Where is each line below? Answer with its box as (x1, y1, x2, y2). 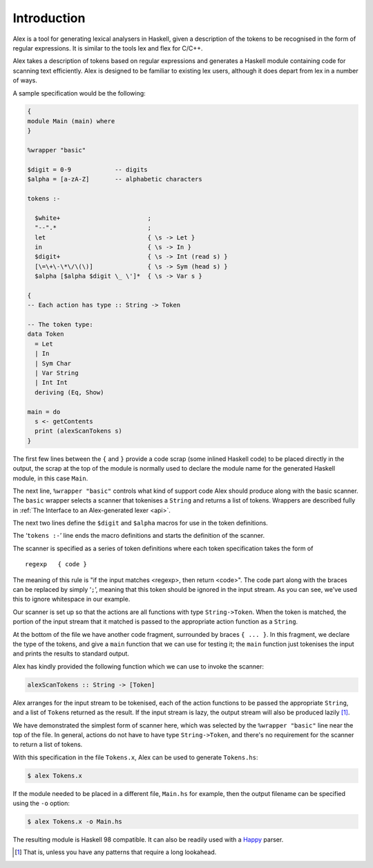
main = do (27, 408, 61, 415)
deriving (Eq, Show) (35, 388, 104, 396)
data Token (27, 330, 64, 338)
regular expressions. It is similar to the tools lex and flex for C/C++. (12, 44, 203, 52)
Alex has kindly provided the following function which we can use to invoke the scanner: (12, 662, 265, 671)
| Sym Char (35, 359, 72, 367)
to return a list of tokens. (12, 741, 83, 749)
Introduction (12, 10, 86, 26)
